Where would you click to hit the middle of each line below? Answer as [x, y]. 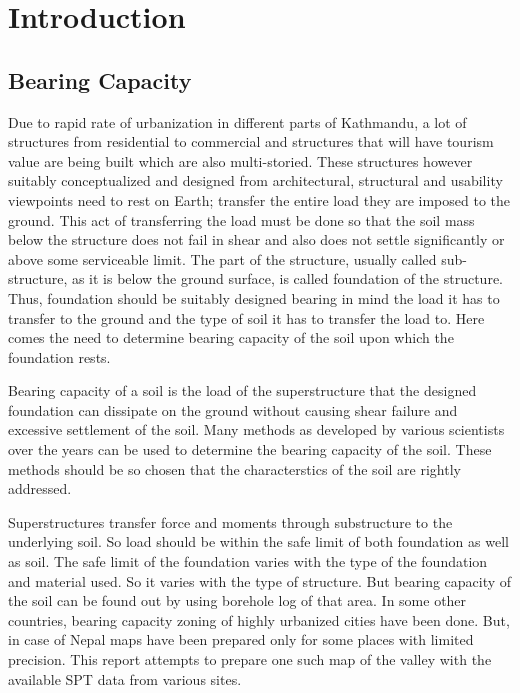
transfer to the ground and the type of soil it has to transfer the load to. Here [246, 317]
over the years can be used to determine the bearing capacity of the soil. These [250, 449]
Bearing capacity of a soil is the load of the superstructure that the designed [242, 390]
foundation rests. [59, 356]
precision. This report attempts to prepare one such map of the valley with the [250, 659]
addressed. [40, 488]
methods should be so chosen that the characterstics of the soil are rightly [234, 468]
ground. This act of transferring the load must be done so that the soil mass [241, 219]
